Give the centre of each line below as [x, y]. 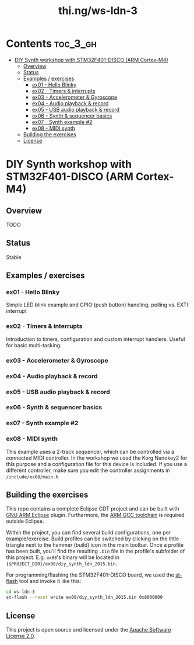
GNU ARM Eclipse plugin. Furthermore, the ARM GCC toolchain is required [95, 515]
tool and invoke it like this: [50, 581]
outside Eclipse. [25, 521]
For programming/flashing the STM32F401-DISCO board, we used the [90, 575]
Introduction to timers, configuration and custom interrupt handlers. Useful [96, 339]
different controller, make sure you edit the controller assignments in [88, 470]
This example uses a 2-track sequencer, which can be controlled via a [90, 451]
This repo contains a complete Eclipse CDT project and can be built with [93, 509]
